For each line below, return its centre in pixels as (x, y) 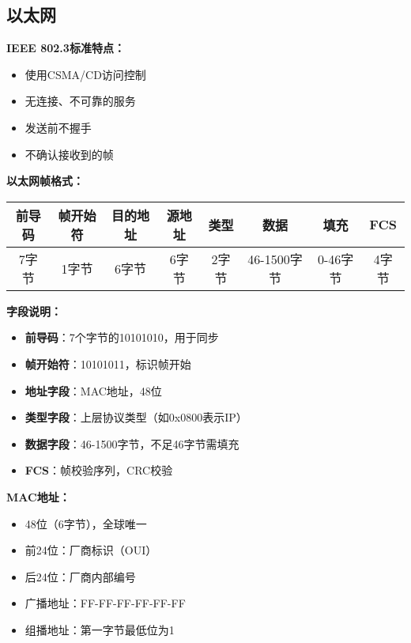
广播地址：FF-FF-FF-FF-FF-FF (105, 603)
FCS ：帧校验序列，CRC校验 (99, 470)
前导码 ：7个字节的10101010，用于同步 (122, 337)
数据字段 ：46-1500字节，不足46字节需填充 (132, 443)
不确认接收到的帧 (69, 154)
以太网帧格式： (45, 181)
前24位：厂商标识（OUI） (91, 550)
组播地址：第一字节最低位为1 (100, 629)
